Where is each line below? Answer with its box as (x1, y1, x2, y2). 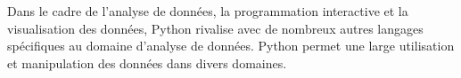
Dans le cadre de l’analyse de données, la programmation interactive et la (7, 2, 408, 19)
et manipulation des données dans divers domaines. (7, 53, 287, 72)
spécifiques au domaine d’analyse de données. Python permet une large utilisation (7, 36, 455, 55)
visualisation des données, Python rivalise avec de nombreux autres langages (7, 19, 424, 37)
